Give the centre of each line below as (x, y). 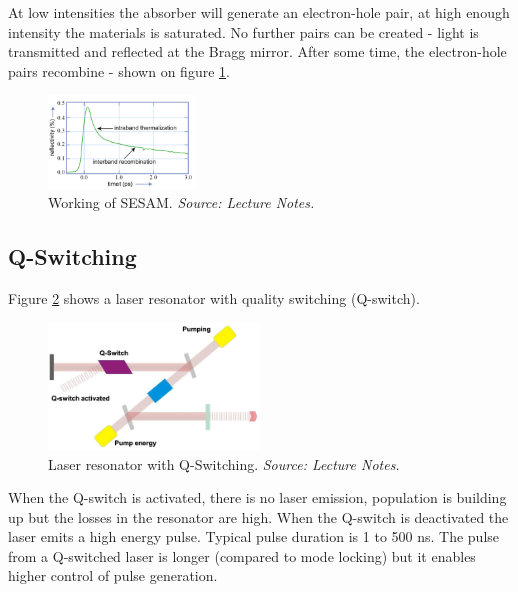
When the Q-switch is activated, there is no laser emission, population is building (257, 497)
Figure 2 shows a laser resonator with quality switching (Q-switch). (214, 298)
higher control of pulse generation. (113, 575)
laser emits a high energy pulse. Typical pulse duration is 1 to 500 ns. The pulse (254, 536)
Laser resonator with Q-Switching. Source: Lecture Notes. (224, 463)
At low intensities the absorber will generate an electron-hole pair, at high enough (259, 12)
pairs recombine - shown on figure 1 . (119, 70)
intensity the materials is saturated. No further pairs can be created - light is (243, 31)
